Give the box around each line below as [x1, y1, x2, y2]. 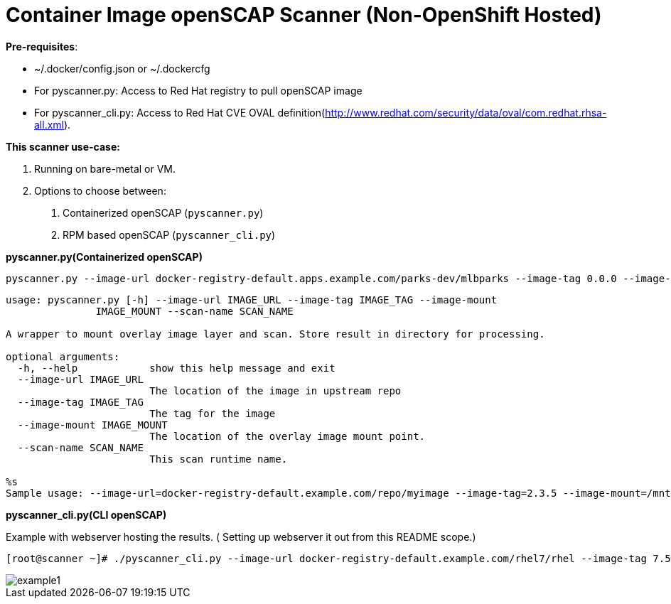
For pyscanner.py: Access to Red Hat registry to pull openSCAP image [34, 84, 363, 97]
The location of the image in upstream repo [149, 384, 402, 397]
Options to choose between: [34, 184, 166, 197]
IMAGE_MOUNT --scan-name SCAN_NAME [95, 305, 294, 317]
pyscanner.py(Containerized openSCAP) [6, 250, 203, 263]
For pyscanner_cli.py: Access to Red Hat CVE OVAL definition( [34, 106, 326, 119]
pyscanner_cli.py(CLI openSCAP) [6, 508, 167, 521]
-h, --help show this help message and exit [17, 362, 335, 374]
